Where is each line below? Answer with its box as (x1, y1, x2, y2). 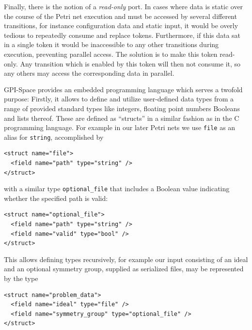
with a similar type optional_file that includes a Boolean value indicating (4, 183, 230, 194)
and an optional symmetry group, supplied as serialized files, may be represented (4, 264, 244, 274)
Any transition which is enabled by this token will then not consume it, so (20, 58, 241, 68)
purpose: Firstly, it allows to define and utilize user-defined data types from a (4, 94, 234, 104)
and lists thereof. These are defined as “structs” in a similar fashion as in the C (4, 113, 239, 123)
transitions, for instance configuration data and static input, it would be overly (4, 20, 238, 31)
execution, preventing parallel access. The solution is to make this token (4, 49, 218, 59)
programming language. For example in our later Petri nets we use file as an (4, 122, 236, 132)
